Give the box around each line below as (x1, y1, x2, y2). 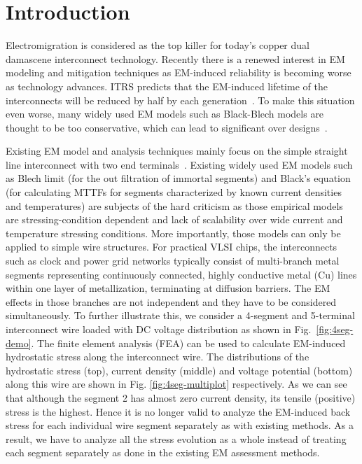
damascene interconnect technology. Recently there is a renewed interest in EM (6, 51, 345, 66)
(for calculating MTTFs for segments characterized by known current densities (6, 185, 342, 199)
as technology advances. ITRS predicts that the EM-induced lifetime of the (6, 78, 328, 93)
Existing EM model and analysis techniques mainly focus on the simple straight (6, 143, 348, 158)
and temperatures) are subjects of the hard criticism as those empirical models (6, 198, 343, 213)
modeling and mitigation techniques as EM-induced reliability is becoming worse (6, 65, 351, 80)
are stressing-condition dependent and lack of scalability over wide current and (6, 212, 343, 227)
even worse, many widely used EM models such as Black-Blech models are (6, 106, 324, 121)
